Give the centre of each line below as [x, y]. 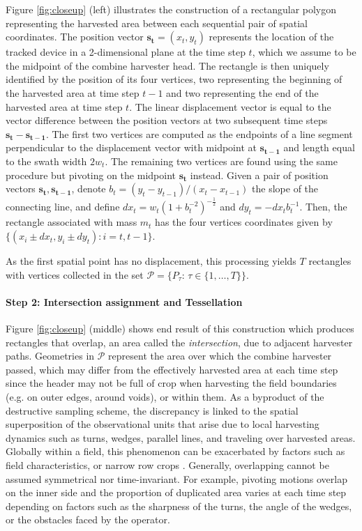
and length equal [319, 147]
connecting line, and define [63, 207]
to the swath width [46, 161]
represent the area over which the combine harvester [220, 356]
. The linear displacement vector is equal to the [230, 106]
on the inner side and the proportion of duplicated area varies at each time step [176, 492]
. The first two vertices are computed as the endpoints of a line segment [199, 133]
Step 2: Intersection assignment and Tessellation [124, 301]
